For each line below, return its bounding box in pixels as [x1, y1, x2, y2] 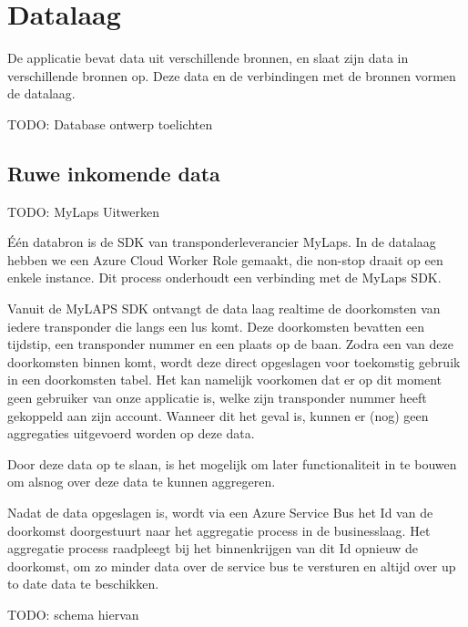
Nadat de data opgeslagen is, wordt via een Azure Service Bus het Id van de [7, 503, 433, 522]
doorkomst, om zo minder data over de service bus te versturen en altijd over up [7, 556, 456, 575]
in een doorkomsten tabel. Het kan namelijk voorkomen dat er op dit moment [7, 370, 442, 389]
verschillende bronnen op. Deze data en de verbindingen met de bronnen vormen [7, 66, 456, 85]
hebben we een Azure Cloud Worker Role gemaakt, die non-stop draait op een [7, 250, 443, 269]
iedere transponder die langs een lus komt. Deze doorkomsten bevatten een [7, 316, 424, 335]
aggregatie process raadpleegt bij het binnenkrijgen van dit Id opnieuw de [7, 539, 419, 558]
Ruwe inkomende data [7, 159, 220, 187]
